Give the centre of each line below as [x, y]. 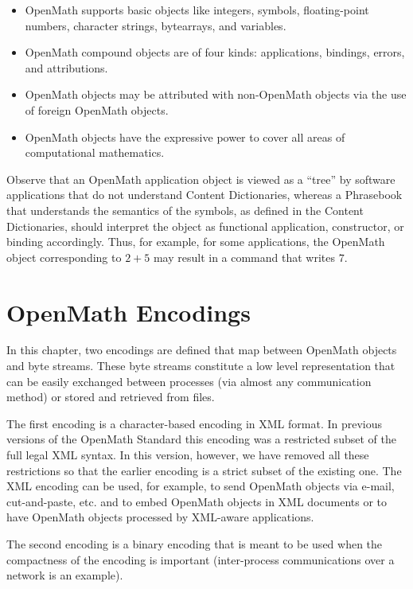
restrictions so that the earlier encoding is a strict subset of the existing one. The [204, 470]
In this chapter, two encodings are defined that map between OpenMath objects [202, 350]
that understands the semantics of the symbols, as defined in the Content [185, 210]
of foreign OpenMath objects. [97, 109]
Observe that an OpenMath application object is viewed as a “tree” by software [201, 179]
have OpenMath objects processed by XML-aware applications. [160, 517]
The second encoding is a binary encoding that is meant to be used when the [195, 543]
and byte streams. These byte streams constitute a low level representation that [201, 366]
